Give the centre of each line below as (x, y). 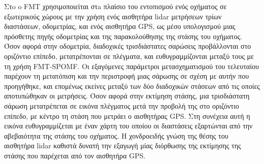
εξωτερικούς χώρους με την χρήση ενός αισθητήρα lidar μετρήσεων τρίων (113, 16)
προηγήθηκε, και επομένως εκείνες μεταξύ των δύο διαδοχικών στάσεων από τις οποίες (132, 86)
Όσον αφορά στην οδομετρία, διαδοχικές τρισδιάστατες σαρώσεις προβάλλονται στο (128, 46)
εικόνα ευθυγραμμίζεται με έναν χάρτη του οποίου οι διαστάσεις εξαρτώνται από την (128, 126)
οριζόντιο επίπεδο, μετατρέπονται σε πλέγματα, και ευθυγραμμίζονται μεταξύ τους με (129, 56)
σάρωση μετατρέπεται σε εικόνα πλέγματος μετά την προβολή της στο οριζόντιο (122, 105)
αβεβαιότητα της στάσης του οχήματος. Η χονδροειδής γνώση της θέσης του (116, 135)
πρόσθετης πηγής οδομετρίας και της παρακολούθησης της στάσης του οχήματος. (123, 36)
